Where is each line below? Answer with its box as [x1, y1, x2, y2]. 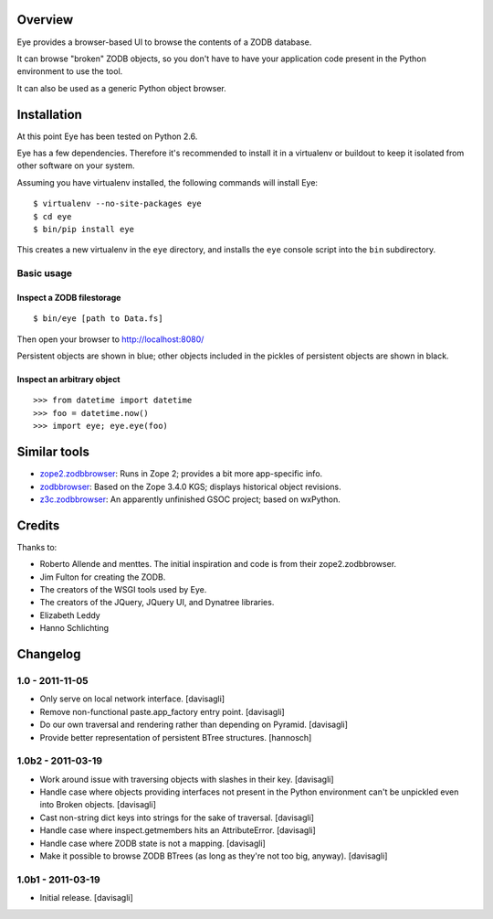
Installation [16, 106, 82, 123]
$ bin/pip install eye [33, 224, 135, 234]
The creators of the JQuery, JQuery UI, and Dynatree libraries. [39, 597, 275, 608]
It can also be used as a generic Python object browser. [16, 82, 227, 93]
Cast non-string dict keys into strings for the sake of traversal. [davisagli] [39, 812, 315, 823]
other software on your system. [16, 160, 135, 171]
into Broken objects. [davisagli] [39, 799, 157, 810]
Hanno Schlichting [39, 623, 110, 634]
